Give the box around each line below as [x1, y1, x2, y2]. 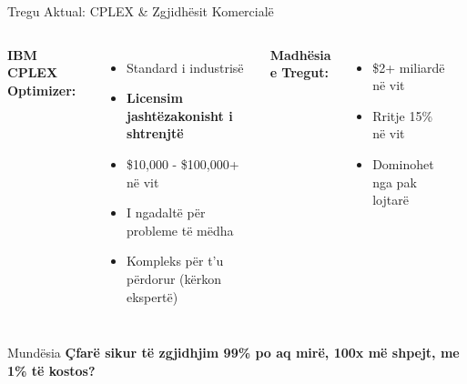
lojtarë [372, 190, 409, 209]
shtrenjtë [126, 124, 184, 143]
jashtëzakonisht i [126, 106, 233, 125]
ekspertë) [126, 287, 178, 306]
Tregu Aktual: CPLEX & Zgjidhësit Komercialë [7, 2, 274, 20]
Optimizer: [7, 80, 76, 99]
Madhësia [269, 45, 331, 64]
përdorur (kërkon [126, 268, 222, 288]
